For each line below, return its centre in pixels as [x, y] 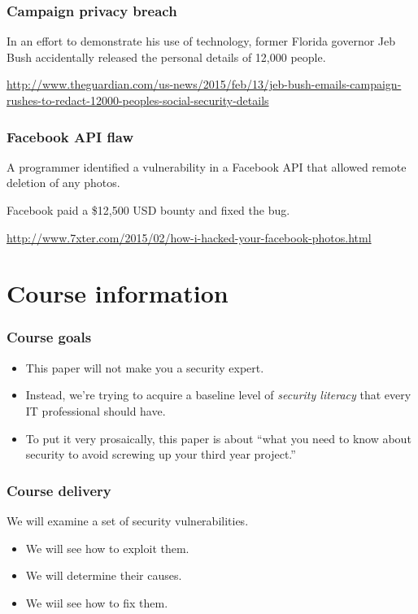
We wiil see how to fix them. [97, 602]
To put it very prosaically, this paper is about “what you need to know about [218, 438]
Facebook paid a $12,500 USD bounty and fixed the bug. [148, 210]
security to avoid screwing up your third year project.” [161, 454]
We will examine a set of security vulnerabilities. [128, 520]
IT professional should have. [96, 410]
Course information [118, 293]
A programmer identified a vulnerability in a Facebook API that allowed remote [207, 166]
